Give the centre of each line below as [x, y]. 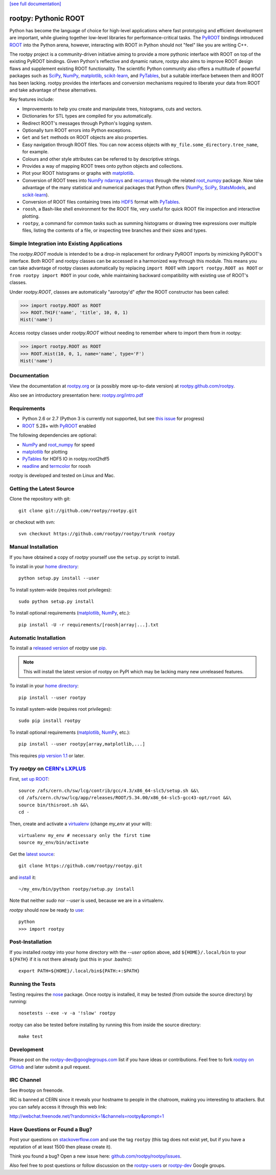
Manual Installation [34, 547]
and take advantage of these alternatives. [53, 90]
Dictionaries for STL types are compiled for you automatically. [87, 116]
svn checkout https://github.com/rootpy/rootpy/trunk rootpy [97, 534]
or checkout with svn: [32, 522]
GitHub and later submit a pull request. [50, 1067]
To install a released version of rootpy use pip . [58, 648]
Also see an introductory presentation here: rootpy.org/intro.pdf [76, 395]
